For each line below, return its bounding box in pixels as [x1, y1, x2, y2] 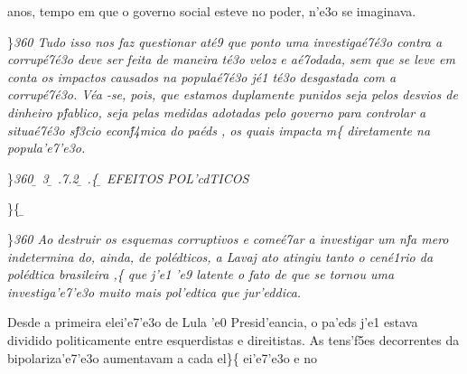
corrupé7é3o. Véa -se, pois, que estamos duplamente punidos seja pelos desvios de [7, 85, 458, 104]
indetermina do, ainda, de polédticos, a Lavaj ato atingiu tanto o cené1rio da [7, 247, 434, 266]
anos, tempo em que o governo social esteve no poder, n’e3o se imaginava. [7, 2, 416, 20]
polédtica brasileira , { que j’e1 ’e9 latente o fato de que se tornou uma [7, 265, 395, 284]
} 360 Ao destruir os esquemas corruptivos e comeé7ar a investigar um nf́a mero [7, 229, 449, 248]
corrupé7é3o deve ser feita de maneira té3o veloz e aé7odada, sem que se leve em [7, 50, 455, 69]
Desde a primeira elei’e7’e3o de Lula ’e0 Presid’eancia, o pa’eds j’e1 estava [7, 313, 418, 332]
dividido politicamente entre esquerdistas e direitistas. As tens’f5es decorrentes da [7, 330, 460, 349]
